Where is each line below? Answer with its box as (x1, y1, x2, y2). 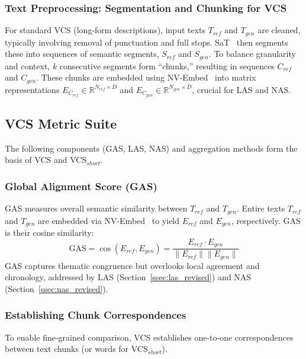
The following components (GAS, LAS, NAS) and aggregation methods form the (5, 142, 298, 154)
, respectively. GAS (231, 214, 301, 226)
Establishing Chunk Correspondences (5, 307, 186, 322)
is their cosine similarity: (5, 226, 94, 239)
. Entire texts (236, 202, 285, 214)
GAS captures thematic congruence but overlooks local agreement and (5, 259, 260, 271)
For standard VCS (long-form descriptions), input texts (5, 24, 206, 36)
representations (5, 83, 60, 95)
